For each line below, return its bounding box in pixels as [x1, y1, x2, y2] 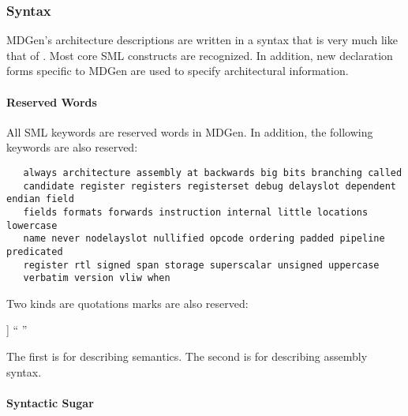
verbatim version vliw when [23, 272, 170, 284]
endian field [6, 193, 74, 205]
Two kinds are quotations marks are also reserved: [6, 294, 249, 311]
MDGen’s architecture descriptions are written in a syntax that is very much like [6, 32, 398, 48]
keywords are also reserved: [6, 139, 138, 156]
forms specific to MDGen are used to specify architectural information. [6, 62, 349, 79]
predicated [6, 245, 63, 257]
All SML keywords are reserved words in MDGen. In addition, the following [6, 123, 373, 140]
